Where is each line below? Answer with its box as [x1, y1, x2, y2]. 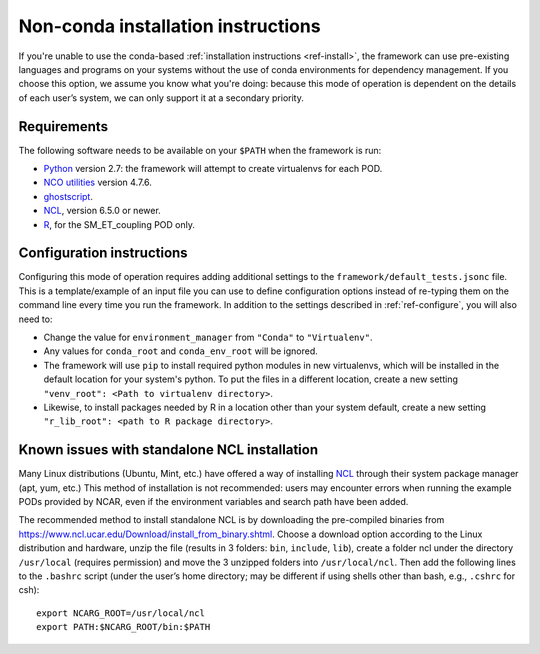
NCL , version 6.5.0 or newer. [43, 205, 162, 217]
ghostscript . [43, 190, 94, 202]
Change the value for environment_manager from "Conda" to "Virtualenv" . [43, 331, 373, 344]
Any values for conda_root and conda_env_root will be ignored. [43, 345, 319, 357]
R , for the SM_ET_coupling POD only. [43, 218, 195, 230]
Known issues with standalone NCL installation [18, 441, 319, 459]
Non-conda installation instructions [18, 15, 321, 37]
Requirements [18, 118, 109, 135]
